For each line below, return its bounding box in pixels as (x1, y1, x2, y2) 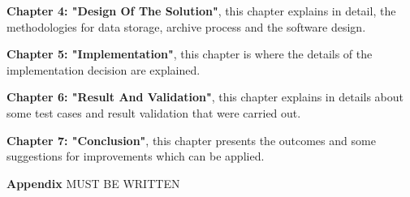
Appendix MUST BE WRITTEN (6, 174, 180, 191)
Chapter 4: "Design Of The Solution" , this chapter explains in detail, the (6, 2, 396, 19)
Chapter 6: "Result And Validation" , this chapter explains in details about (6, 88, 404, 105)
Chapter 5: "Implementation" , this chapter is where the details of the (6, 45, 373, 62)
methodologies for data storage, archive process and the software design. (6, 18, 366, 35)
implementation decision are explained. (6, 61, 201, 78)
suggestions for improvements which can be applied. (6, 148, 265, 165)
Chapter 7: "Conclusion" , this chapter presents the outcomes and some (6, 131, 376, 148)
